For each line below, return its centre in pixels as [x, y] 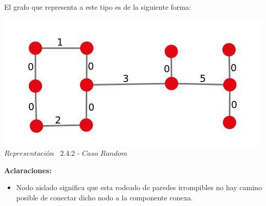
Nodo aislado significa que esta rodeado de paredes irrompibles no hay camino [139, 187]
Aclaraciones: [28, 170]
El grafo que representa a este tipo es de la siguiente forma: [98, 7]
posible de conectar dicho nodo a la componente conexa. [104, 197]
